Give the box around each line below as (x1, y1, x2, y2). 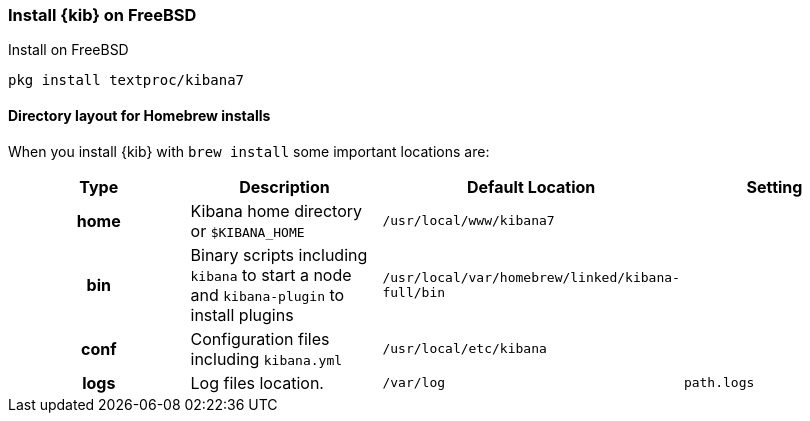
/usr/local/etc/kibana (382, 341, 547, 357)
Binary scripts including (190, 244, 368, 265)
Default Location (467, 176, 596, 197)
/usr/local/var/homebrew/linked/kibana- (382, 269, 680, 285)
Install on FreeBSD (8, 41, 129, 59)
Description (239, 176, 330, 197)
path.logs (683, 375, 755, 391)
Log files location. (190, 372, 324, 393)
